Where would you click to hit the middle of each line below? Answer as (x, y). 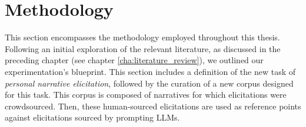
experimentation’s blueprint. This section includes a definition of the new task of (150, 71)
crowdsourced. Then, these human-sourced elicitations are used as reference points (153, 106)
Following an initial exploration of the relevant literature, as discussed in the (143, 48)
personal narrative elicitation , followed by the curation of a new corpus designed (149, 83)
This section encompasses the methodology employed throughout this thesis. (142, 37)
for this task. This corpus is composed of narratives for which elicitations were (146, 95)
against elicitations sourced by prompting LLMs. (92, 117)
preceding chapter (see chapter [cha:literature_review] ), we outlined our (134, 60)
